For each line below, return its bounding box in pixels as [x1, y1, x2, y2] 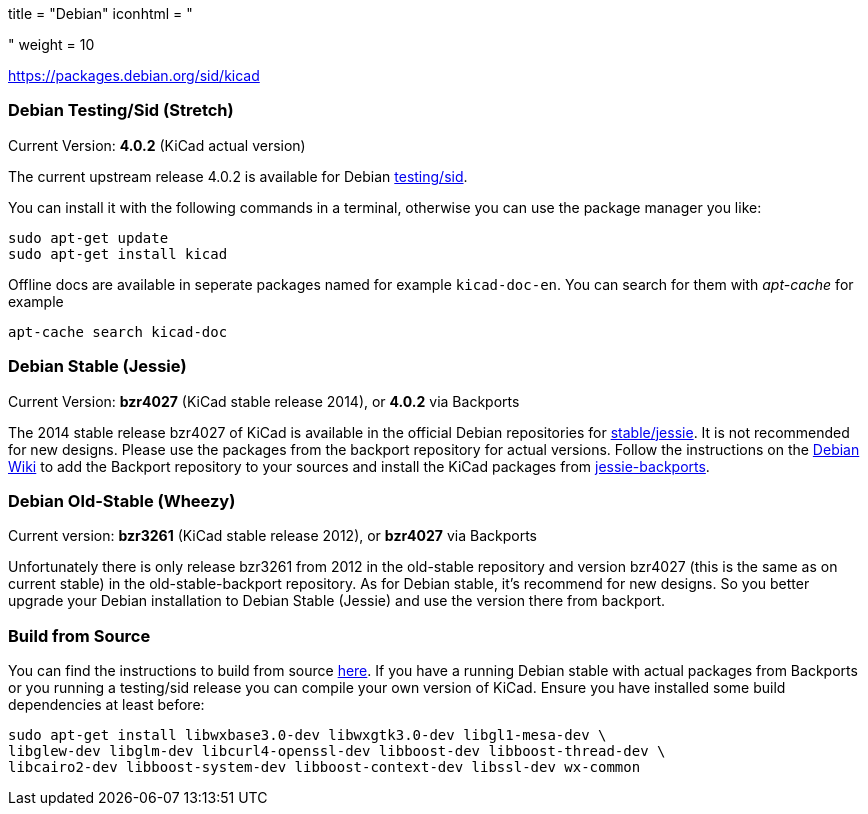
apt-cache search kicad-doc [8, 323, 228, 340]
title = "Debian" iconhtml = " [8, 5, 193, 22]
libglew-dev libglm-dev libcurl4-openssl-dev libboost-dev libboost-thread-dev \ [8, 743, 666, 759]
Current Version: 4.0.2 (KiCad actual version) [8, 136, 306, 154]
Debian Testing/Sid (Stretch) [8, 100, 234, 121]
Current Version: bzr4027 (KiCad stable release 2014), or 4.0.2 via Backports [8, 392, 520, 410]
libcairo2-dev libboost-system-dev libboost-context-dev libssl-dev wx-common [8, 759, 641, 775]
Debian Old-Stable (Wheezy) [8, 490, 236, 511]
